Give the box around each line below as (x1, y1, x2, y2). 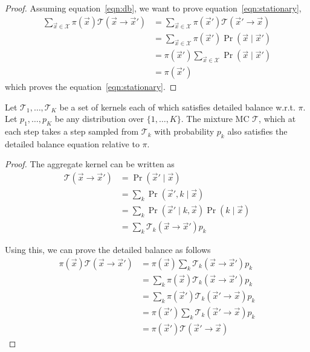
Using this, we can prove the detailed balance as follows (5, 243, 211, 256)
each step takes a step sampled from (5, 125, 139, 138)
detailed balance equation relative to (5, 137, 140, 150)
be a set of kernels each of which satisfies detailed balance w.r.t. (59, 100, 295, 113)
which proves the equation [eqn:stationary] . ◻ (5, 80, 177, 93)
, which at (259, 112, 296, 125)
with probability (154, 125, 215, 138)
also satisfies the (227, 125, 288, 138)
